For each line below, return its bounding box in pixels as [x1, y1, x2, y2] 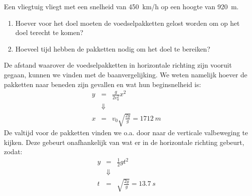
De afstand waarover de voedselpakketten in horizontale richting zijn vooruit [4, 60, 232, 70]
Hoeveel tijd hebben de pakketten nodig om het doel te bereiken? [15, 43, 210, 53]
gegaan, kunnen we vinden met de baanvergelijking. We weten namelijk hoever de [4, 69, 248, 79]
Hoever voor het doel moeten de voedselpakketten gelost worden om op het [15, 18, 240, 28]
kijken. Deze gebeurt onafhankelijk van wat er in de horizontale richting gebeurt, [4, 137, 244, 147]
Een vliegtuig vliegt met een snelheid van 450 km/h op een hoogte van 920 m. [4, 1, 239, 11]
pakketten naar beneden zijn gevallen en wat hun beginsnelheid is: [4, 79, 201, 89]
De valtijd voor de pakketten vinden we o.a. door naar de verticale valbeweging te [4, 127, 248, 137]
